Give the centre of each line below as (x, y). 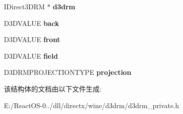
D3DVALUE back (31, 23)
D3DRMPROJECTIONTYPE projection (68, 72)
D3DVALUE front (32, 39)
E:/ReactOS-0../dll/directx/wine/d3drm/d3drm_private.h (91, 105)
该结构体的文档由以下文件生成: (53, 88)
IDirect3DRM (24, 6)
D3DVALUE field (31, 56)
